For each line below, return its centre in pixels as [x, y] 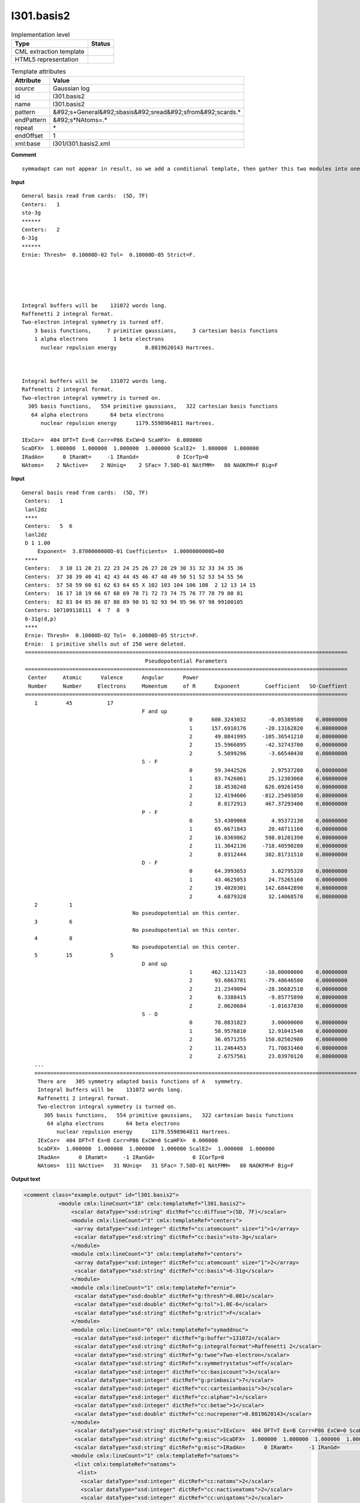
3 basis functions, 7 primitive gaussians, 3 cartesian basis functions [156, 330]
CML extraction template [49, 51]
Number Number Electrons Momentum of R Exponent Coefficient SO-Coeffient [188, 686]
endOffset [29, 136]
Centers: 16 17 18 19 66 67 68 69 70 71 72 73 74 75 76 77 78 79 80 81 [134, 593]
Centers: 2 [41, 230]
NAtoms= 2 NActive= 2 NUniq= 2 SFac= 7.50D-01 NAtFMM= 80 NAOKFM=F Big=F [150, 465]
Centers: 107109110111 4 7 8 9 [77, 611]
